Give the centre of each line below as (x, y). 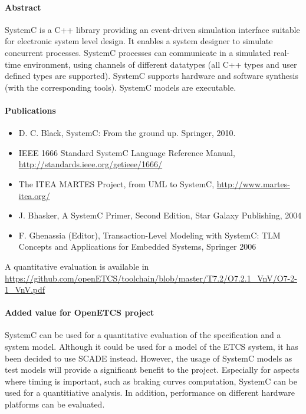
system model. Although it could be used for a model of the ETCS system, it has (152, 347)
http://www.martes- (253, 183)
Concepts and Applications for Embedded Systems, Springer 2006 (137, 246)
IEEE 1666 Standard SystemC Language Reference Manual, (127, 152)
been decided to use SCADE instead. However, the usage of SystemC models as (149, 358)
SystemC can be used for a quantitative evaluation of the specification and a (143, 335)
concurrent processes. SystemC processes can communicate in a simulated (138, 52)
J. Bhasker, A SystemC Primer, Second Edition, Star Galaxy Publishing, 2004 (160, 215)
